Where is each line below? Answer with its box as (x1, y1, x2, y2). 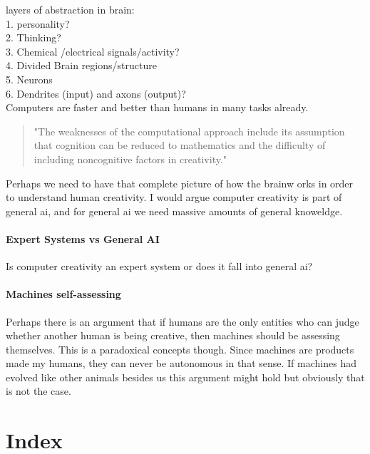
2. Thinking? (6, 30, 61, 45)
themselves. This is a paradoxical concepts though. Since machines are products (6, 341, 354, 356)
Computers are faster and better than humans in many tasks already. (6, 100, 309, 115)
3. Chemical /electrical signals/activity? (6, 43, 180, 58)
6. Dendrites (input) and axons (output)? (6, 86, 186, 100)
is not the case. (6, 383, 71, 398)
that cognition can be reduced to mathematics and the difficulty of (34, 138, 326, 153)
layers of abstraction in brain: (6, 2, 135, 16)
